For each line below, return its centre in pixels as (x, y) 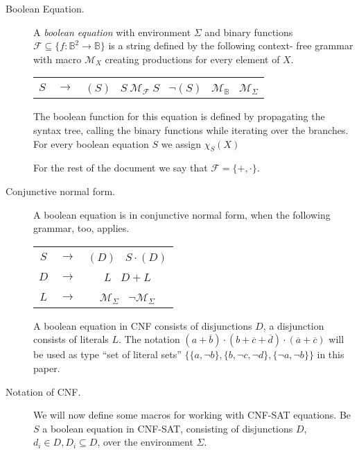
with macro (58, 59)
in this (331, 354)
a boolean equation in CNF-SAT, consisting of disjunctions (168, 428)
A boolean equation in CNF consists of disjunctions (143, 325)
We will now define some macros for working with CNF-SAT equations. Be (192, 415)
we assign (181, 143)
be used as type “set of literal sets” (107, 354)
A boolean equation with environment (112, 32)
